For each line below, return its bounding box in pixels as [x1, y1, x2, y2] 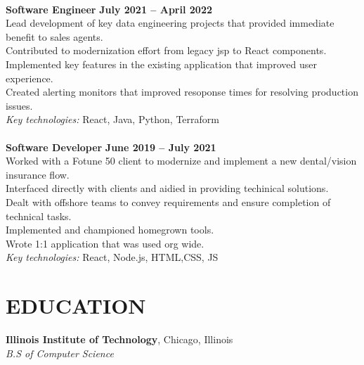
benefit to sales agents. [6, 29, 103, 44]
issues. [6, 98, 33, 113]
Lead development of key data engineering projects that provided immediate [6, 15, 334, 30]
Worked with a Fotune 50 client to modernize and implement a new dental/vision [6, 153, 357, 168]
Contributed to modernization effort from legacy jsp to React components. [6, 43, 327, 58]
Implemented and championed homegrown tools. [6, 222, 214, 237]
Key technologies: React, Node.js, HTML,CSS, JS [6, 250, 219, 264]
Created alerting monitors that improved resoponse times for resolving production [6, 84, 358, 99]
